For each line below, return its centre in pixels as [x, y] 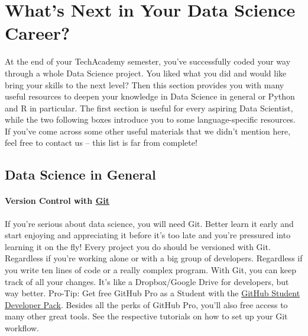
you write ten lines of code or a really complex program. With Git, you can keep [151, 270]
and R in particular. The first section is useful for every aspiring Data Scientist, [149, 108]
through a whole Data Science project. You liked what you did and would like [146, 73]
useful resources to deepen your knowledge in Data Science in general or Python [150, 96]
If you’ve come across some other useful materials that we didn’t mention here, [148, 131]
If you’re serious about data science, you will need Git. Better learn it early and [149, 223]
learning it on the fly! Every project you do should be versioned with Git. [138, 246]
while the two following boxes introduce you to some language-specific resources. [150, 119]
